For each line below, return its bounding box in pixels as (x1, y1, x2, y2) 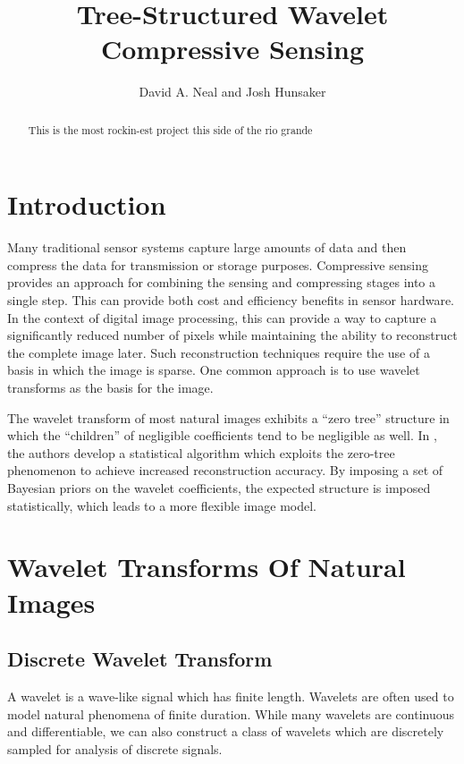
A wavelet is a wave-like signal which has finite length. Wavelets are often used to (7, 686, 454, 705)
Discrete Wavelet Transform (7, 645, 273, 673)
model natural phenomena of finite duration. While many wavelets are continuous (7, 704, 455, 723)
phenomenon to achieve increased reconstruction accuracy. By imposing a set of (7, 461, 443, 480)
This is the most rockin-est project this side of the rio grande (28, 122, 313, 137)
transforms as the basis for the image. (7, 378, 214, 397)
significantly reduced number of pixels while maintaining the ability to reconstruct (7, 326, 458, 344)
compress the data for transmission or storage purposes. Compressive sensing (7, 255, 428, 274)
